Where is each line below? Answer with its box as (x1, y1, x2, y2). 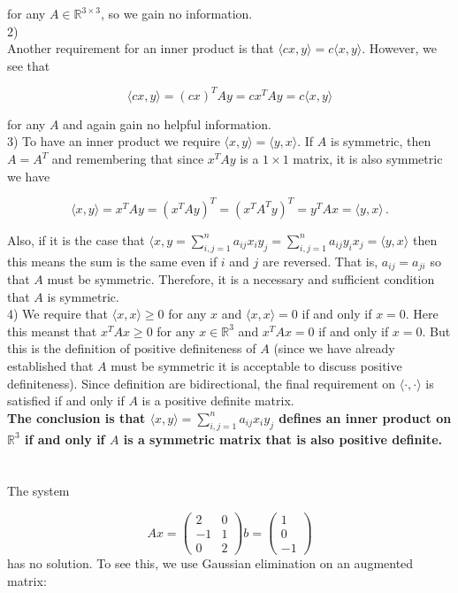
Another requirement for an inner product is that (7, 39, 274, 58)
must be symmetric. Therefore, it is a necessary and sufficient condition (47, 270, 435, 288)
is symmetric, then (330, 132, 431, 150)
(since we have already (273, 339, 395, 358)
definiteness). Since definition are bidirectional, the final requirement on (7, 374, 396, 392)
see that (7, 56, 50, 74)
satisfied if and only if (7, 391, 125, 410)
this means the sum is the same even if (7, 251, 218, 270)
